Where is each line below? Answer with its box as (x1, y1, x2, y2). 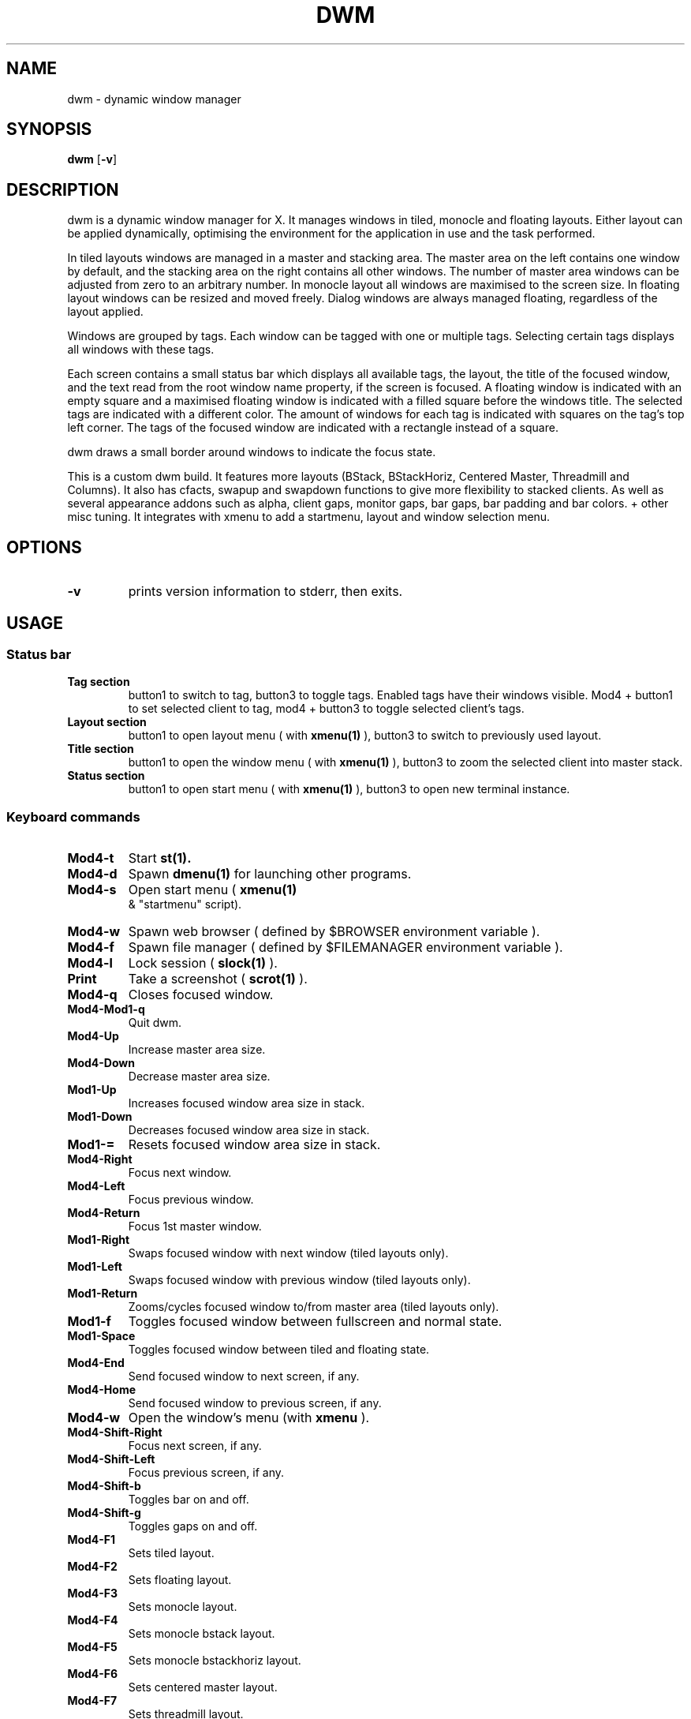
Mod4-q (67, 987, 118, 1003)
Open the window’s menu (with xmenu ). (128, 1410, 370, 1426)
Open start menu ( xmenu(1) (128, 882, 297, 898)
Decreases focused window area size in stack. (128, 1123, 370, 1137)
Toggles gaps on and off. (128, 1519, 258, 1534)
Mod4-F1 (67, 1533, 116, 1547)
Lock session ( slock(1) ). (128, 955, 278, 972)
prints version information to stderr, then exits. (128, 583, 403, 600)
